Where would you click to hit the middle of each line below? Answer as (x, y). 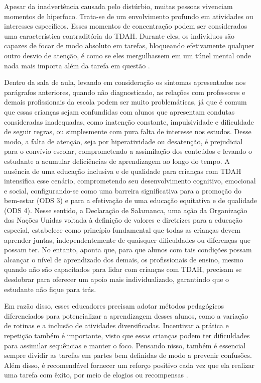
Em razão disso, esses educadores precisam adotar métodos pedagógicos (114, 306)
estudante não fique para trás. (50, 289)
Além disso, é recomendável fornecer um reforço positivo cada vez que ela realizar (129, 365)
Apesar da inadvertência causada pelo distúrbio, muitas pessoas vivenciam (118, 6)
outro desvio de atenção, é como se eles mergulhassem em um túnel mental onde (127, 55)
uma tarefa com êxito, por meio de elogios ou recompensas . (96, 375)
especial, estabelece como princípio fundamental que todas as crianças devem (122, 230)
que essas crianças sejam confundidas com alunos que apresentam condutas (119, 111)
